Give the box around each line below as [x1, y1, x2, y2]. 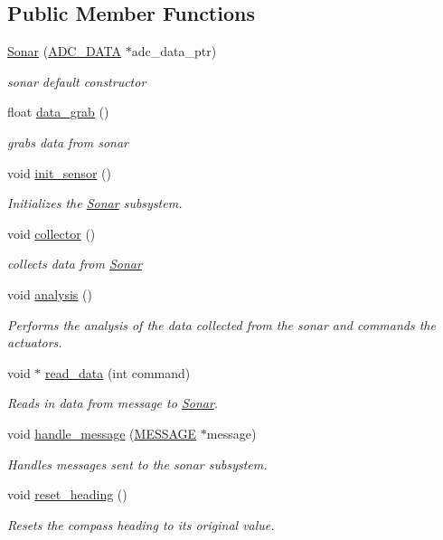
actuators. [7, 333, 62, 352]
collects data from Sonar [7, 254, 142, 273]
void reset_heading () [7, 485, 127, 504]
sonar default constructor [7, 71, 146, 90]
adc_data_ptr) [131, 42, 217, 61]
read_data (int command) [45, 363, 191, 382]
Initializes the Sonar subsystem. [7, 194, 183, 213]
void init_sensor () [7, 163, 111, 182]
